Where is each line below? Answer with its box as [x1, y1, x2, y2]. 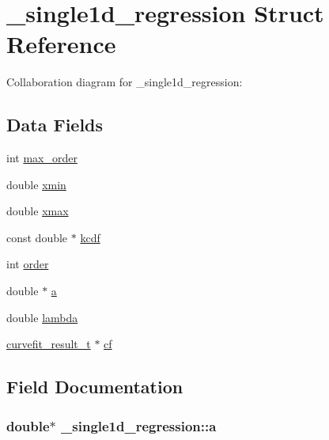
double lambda [6, 309, 78, 325]
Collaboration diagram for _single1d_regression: [6, 74, 243, 90]
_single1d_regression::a [61, 415, 217, 435]
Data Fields [6, 112, 104, 137]
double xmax [6, 203, 69, 219]
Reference [6, 28, 116, 60]
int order [6, 256, 49, 272]
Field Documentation [6, 374, 183, 399]
